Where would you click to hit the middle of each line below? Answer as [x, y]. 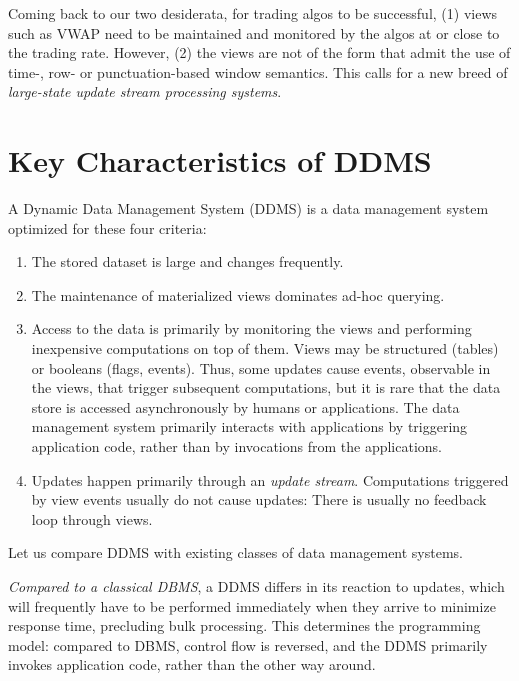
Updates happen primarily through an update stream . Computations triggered [270, 479]
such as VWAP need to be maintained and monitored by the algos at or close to [254, 32]
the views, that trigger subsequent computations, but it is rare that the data [266, 387]
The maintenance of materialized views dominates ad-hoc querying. [238, 294]
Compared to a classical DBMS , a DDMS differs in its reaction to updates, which [256, 586]
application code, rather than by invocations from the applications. [237, 446]
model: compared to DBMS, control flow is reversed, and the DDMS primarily [248, 644]
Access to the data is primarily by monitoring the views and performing [251, 328]
